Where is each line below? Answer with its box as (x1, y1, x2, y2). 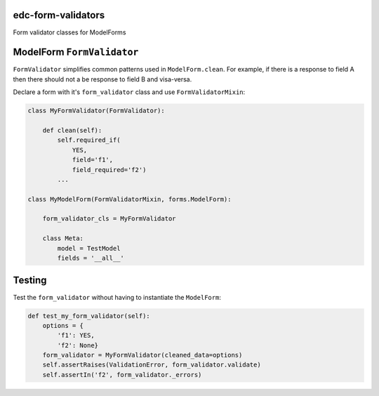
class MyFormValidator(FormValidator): (27, 107, 165, 115)
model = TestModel (57, 244, 121, 252)
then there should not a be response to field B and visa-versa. (13, 74, 192, 84)
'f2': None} (57, 341, 98, 349)
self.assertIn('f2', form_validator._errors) (42, 371, 202, 378)
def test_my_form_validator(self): (27, 312, 150, 319)
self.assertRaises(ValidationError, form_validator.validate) (42, 361, 261, 369)
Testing (13, 275, 47, 286)
